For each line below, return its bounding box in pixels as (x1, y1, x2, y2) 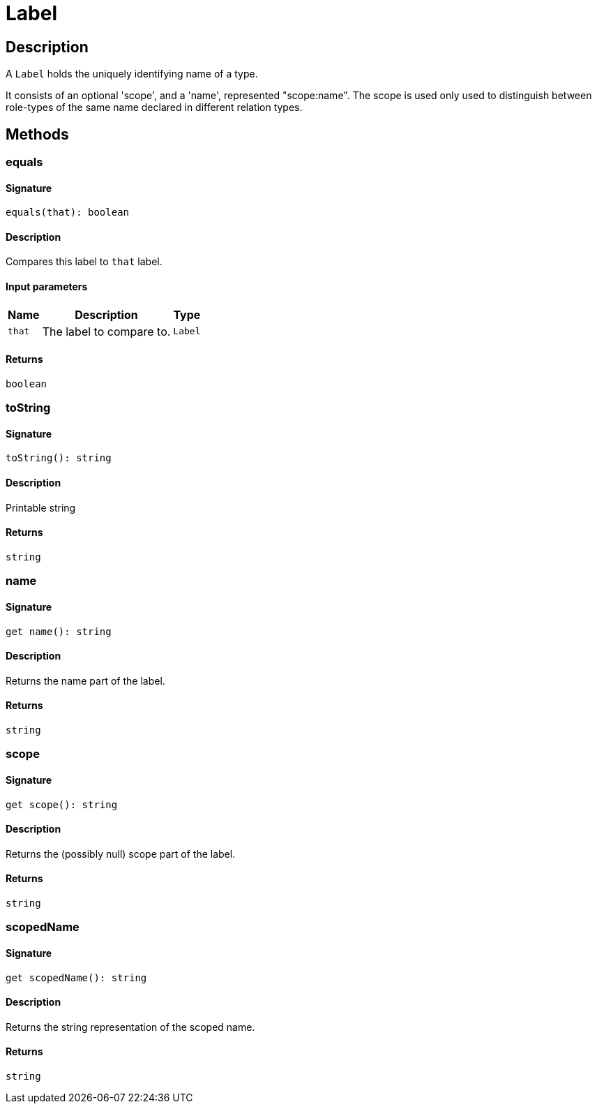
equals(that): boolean (6, 207, 130, 218)
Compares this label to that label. (6, 255, 163, 268)
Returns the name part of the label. (6, 674, 165, 687)
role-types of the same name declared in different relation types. (6, 101, 303, 114)
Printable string (6, 501, 76, 514)
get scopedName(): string (6, 972, 147, 983)
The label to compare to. (42, 324, 171, 338)
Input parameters (6, 281, 88, 293)
